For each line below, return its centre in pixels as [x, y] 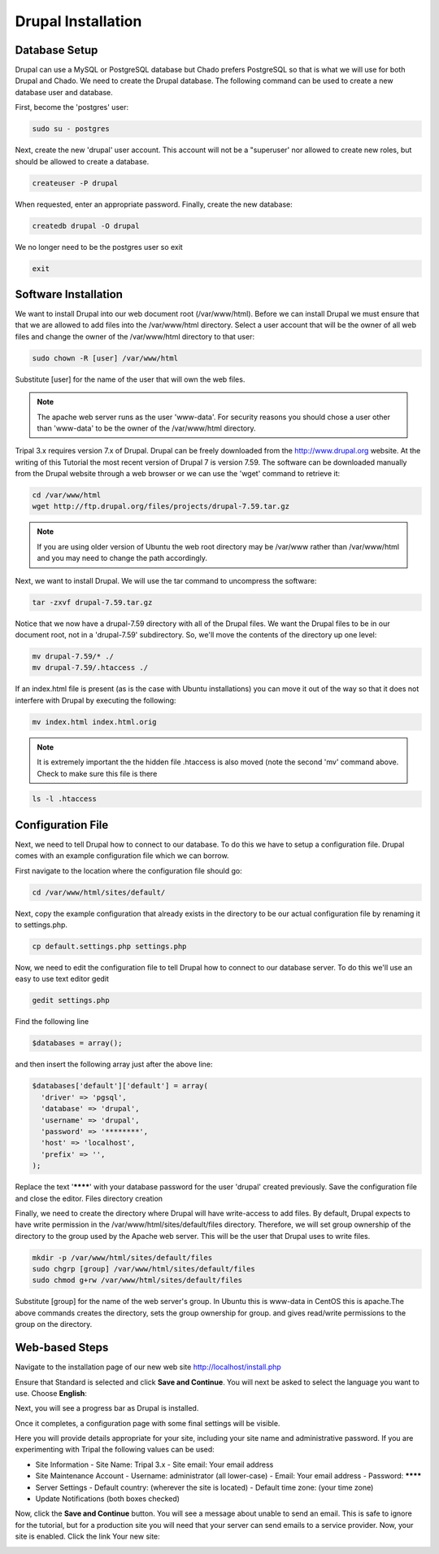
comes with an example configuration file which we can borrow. [122, 856]
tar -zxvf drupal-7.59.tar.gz [92, 602]
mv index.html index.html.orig [95, 722]
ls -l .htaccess [65, 799]
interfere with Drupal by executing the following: [96, 700]
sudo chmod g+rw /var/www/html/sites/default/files [137, 1280]
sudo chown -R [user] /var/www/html [105, 358]
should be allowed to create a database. [82, 161]
